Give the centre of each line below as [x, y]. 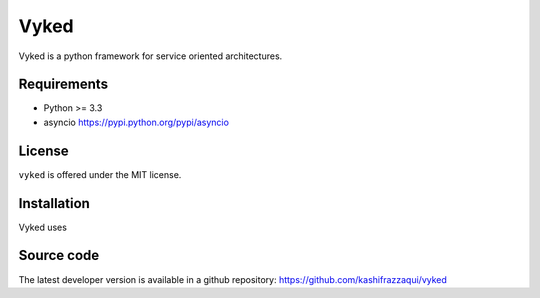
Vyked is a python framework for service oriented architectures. [150, 56]
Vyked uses [42, 227]
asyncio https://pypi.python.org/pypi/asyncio [136, 122]
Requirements [63, 84]
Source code [59, 255]
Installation [54, 203]
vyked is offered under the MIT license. [100, 174]
